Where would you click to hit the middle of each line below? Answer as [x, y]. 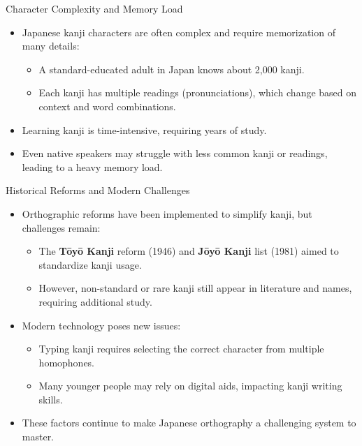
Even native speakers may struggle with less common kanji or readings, [175, 153]
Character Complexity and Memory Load [94, 8]
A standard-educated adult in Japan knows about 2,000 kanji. [172, 69]
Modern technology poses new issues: [101, 325]
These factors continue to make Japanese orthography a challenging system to [189, 423]
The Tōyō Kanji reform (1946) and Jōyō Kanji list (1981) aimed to [189, 251]
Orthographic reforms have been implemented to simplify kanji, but [167, 213]
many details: [51, 46]
